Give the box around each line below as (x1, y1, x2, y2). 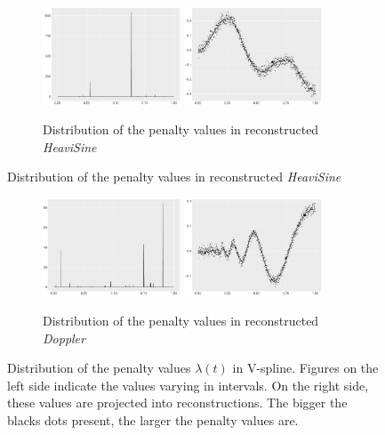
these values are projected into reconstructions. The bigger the (7, 393, 348, 412)
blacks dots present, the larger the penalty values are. (7, 411, 299, 430)
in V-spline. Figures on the (232, 358, 379, 377)
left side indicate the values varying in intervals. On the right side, (7, 375, 369, 394)
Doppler (43, 328, 85, 347)
